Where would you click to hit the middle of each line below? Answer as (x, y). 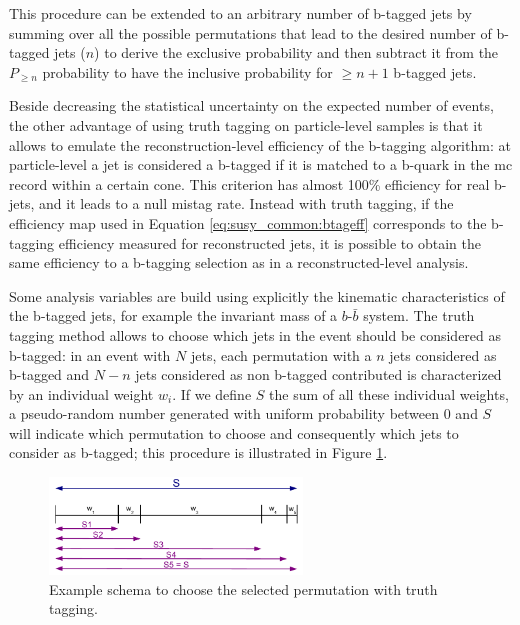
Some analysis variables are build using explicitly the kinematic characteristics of (257, 295)
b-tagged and (49, 374)
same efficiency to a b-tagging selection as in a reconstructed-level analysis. (239, 262)
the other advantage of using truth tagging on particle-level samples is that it (246, 124)
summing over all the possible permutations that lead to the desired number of (250, 32)
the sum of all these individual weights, (389, 393)
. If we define (212, 393)
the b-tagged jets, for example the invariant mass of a (173, 315)
